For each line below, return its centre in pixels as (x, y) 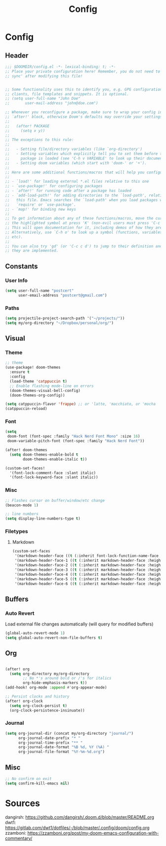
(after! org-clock (24, 701)
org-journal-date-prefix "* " (49, 738)
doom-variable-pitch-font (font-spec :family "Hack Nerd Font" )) (76, 441)
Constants (21, 266)
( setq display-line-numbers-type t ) (43, 519)
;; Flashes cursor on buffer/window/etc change (55, 500)
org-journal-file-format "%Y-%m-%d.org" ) (62, 752)
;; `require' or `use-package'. (41, 205)
